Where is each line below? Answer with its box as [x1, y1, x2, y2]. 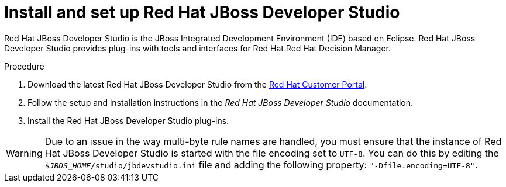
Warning [6, 147, 43, 159]
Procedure [4, 61, 44, 71]
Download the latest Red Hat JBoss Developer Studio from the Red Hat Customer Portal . [27, 79, 367, 89]
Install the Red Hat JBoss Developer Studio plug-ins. [27, 115, 229, 126]
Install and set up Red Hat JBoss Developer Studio [4, 2, 400, 22]
